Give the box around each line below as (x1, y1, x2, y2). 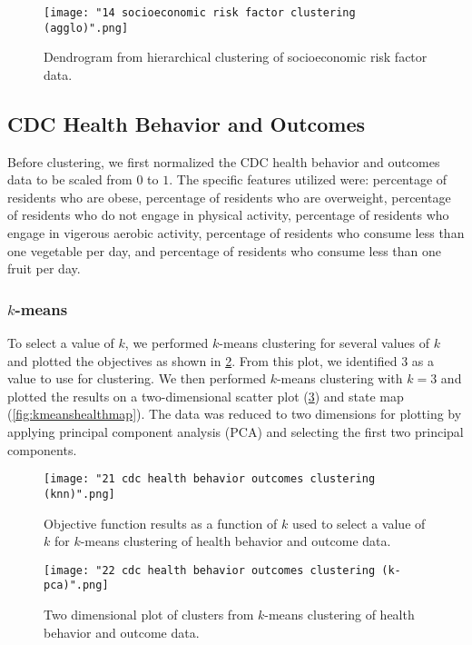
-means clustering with (276, 369, 403, 388)
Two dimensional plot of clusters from (44, 605, 254, 624)
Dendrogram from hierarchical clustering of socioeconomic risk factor (44, 47, 428, 66)
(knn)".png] (44, 487, 115, 501)
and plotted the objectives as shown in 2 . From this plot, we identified (7, 351, 398, 370)
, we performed (124, 333, 209, 352)
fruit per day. (7, 259, 81, 278)
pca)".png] (44, 579, 109, 592)
